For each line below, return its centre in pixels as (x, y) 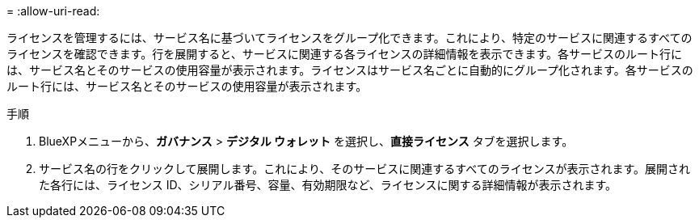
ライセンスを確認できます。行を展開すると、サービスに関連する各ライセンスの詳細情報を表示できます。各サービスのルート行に (345, 54)
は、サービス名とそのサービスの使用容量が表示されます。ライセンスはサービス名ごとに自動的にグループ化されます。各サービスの (350, 70)
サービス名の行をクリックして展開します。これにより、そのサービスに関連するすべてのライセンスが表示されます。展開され (365, 169)
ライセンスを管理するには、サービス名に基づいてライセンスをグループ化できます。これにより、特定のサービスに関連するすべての (349, 38)
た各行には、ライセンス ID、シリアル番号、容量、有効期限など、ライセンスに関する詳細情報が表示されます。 (328, 185)
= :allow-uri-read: (53, 11)
